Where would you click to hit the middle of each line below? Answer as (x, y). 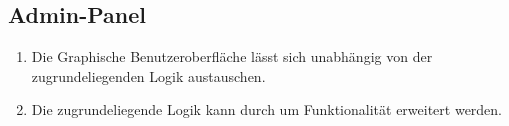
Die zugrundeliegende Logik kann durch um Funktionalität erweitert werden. (267, 109)
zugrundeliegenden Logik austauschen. (148, 75)
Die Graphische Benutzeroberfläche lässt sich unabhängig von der (232, 56)
